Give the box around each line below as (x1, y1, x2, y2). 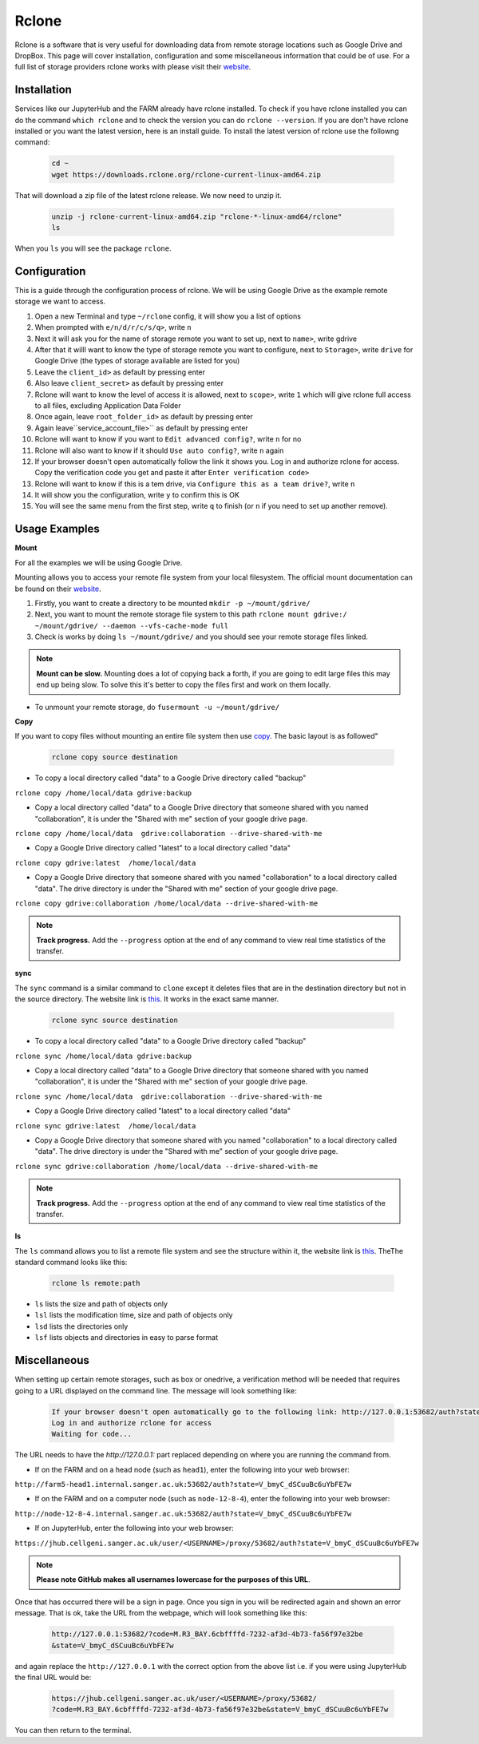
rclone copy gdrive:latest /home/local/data (14, 858, 196, 867)
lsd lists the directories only (34, 1322, 129, 1331)
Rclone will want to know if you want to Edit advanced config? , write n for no (34, 434, 302, 444)
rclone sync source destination (51, 1016, 179, 1025)
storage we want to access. (14, 296, 106, 307)
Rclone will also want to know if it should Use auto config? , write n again (34, 446, 284, 455)
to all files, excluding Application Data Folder (34, 400, 181, 410)
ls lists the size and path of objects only (34, 1299, 168, 1309)
